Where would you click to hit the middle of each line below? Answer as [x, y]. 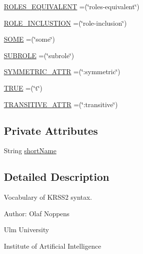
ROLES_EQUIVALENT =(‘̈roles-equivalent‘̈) [72, 6]
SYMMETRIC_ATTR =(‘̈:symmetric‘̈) [62, 71]
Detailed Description [57, 177]
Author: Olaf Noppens [37, 213]
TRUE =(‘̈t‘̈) [23, 87]
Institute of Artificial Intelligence [53, 246]
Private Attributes [51, 130]
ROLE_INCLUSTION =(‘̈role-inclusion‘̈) [65, 23]
